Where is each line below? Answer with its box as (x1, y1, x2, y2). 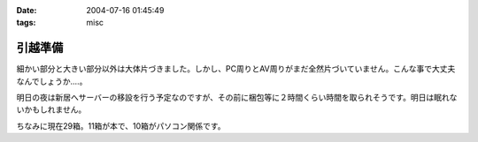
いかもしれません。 (16, 104, 87, 115)
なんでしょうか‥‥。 (16, 76, 88, 86)
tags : (16, 18, 36, 28)
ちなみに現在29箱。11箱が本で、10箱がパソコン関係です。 (16, 120, 226, 131)
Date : (16, 5, 37, 15)
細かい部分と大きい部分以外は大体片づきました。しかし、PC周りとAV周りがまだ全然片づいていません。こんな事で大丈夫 (16, 64, 456, 74)
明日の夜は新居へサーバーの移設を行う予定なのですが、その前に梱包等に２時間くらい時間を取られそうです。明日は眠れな (16, 93, 458, 103)
